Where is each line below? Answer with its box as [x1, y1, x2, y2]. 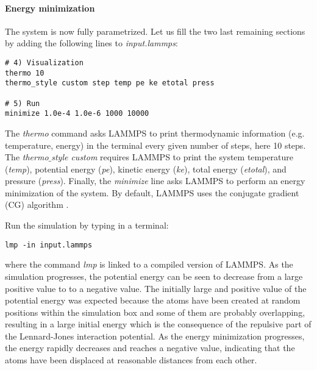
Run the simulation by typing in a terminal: [5, 219, 169, 232]
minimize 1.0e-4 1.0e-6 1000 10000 [5, 109, 149, 118]
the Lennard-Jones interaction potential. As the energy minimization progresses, [5, 329, 305, 342]
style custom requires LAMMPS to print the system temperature [51, 151, 294, 163]
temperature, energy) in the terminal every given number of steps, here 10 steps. [5, 138, 306, 151]
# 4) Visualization [5, 58, 84, 67]
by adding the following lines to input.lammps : [5, 37, 178, 49]
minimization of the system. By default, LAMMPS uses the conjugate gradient [5, 186, 299, 199]
